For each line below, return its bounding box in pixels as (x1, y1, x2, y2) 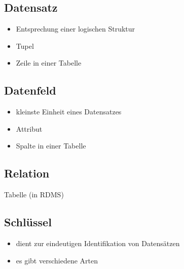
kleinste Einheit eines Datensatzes (16, 106, 122, 117)
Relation (4, 165, 50, 181)
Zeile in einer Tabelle (16, 57, 82, 68)
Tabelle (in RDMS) (4, 189, 64, 200)
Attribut (16, 123, 43, 134)
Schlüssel (4, 214, 52, 230)
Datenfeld (4, 82, 56, 98)
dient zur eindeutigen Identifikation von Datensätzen (16, 237, 180, 248)
